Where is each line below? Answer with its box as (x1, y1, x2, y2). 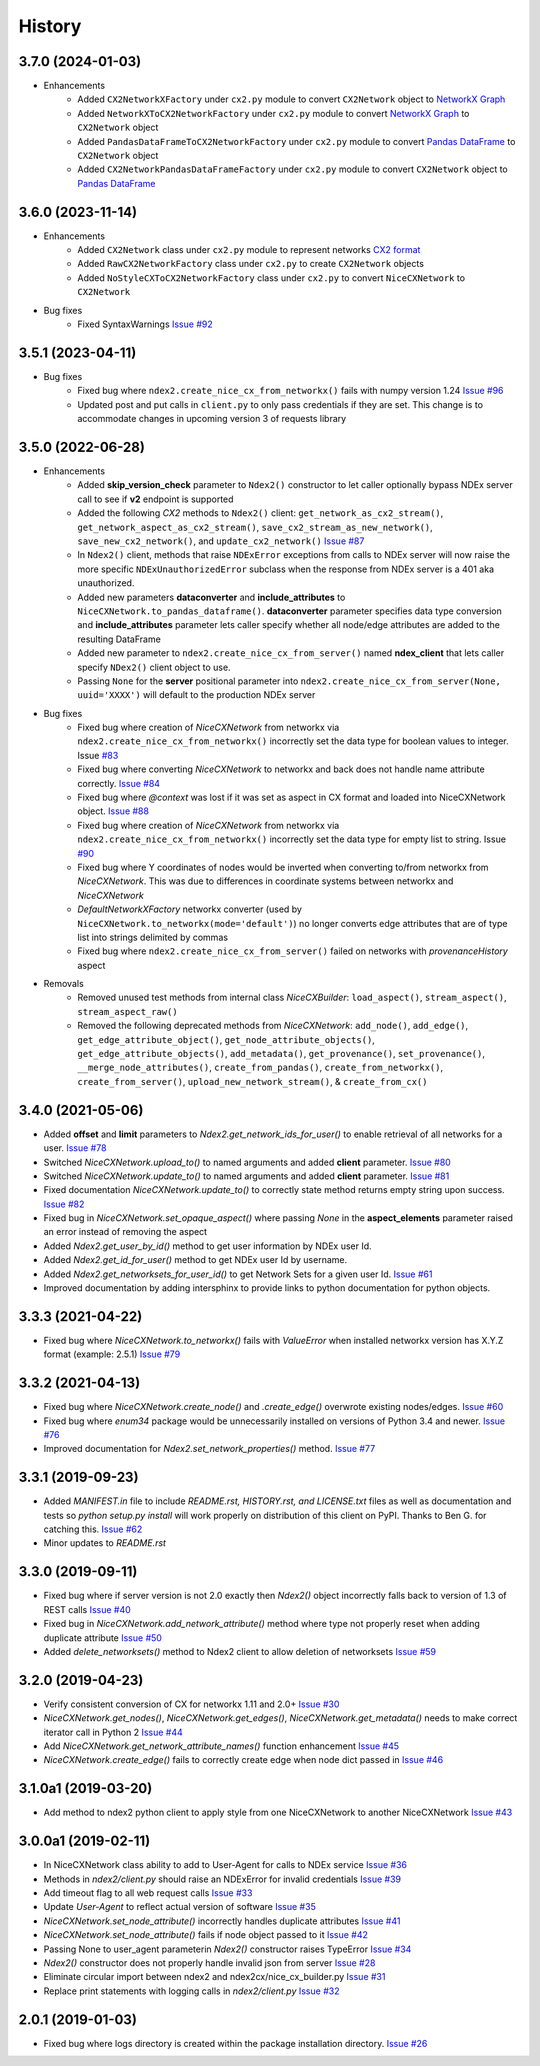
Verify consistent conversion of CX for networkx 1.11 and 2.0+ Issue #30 (43, 1698, 340, 1710)
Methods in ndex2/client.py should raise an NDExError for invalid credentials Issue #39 (43, 1873, 402, 1885)
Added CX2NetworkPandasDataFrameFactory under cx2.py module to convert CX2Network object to (77, 163, 509, 175)
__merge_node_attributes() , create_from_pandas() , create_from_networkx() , (77, 1061, 444, 1074)
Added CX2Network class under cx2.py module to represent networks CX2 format (77, 244, 421, 256)
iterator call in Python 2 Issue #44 (43, 1726, 184, 1738)
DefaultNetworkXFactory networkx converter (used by (77, 903, 302, 915)
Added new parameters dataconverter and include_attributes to (77, 591, 346, 603)
